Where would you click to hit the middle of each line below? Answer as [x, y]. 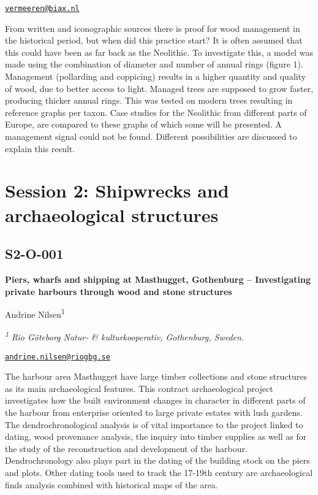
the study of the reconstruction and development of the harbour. [126, 448]
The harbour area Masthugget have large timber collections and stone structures [156, 376]
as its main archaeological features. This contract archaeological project [139, 388]
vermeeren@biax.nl [42, 9]
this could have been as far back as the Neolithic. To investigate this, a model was [159, 52]
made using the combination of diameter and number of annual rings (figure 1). [154, 64]
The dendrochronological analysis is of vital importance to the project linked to [154, 424]
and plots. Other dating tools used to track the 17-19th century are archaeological [159, 473]
